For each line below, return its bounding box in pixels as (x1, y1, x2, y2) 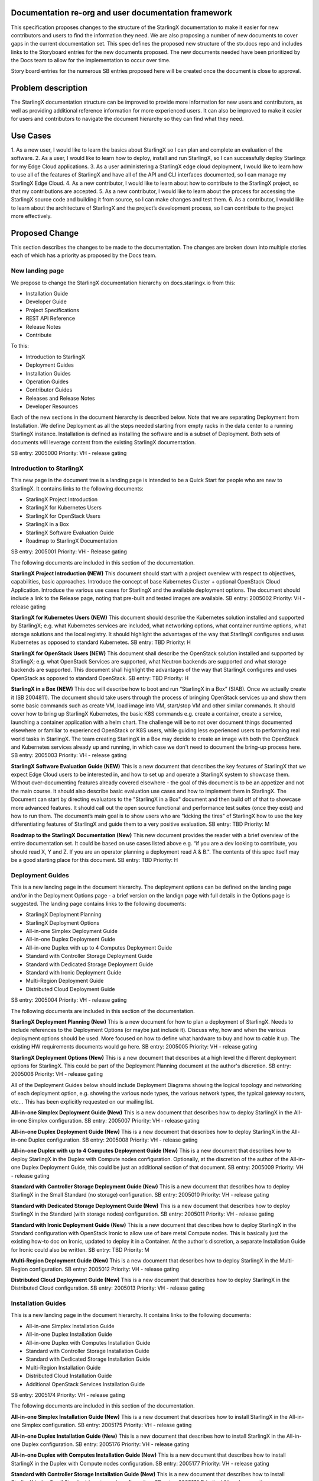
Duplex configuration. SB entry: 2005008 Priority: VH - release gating (28, 1136, 198, 1143)
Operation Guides (25, 378, 69, 385)
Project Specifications (25, 306, 80, 313)
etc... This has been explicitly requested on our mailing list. (11, 1098, 154, 1105)
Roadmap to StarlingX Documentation (25, 537, 118, 544)
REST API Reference (25, 315, 76, 322)
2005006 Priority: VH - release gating (11, 1070, 103, 1078)
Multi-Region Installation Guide (25, 1364, 101, 1371)
